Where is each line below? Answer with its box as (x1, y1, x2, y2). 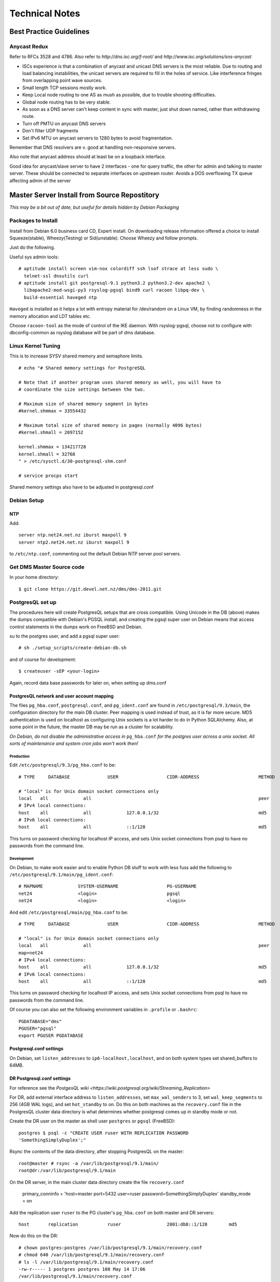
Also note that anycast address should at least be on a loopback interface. (9, 154, 166, 160)
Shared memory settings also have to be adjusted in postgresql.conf (9, 484, 154, 490)
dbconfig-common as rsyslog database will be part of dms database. (9, 330, 156, 336)
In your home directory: (9, 574, 59, 580)
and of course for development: (9, 656, 76, 663)
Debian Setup (9, 496, 44, 504)
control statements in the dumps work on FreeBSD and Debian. (9, 624, 143, 630)
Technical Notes (9, 8, 80, 19)
